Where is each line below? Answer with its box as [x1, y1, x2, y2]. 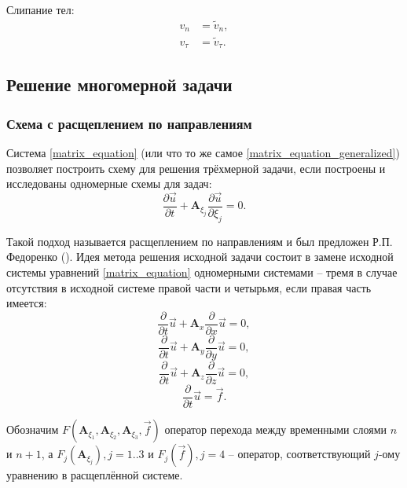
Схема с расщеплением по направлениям [6, 113, 252, 133]
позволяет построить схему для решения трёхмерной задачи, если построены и [6, 160, 386, 176]
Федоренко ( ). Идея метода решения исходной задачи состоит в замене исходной [6, 248, 394, 265]
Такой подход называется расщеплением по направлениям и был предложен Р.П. [6, 233, 393, 249]
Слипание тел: [6, 2, 75, 17]
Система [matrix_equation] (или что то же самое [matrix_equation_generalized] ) [6, 145, 400, 160]
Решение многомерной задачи [6, 72, 233, 97]
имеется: [6, 295, 47, 311]
